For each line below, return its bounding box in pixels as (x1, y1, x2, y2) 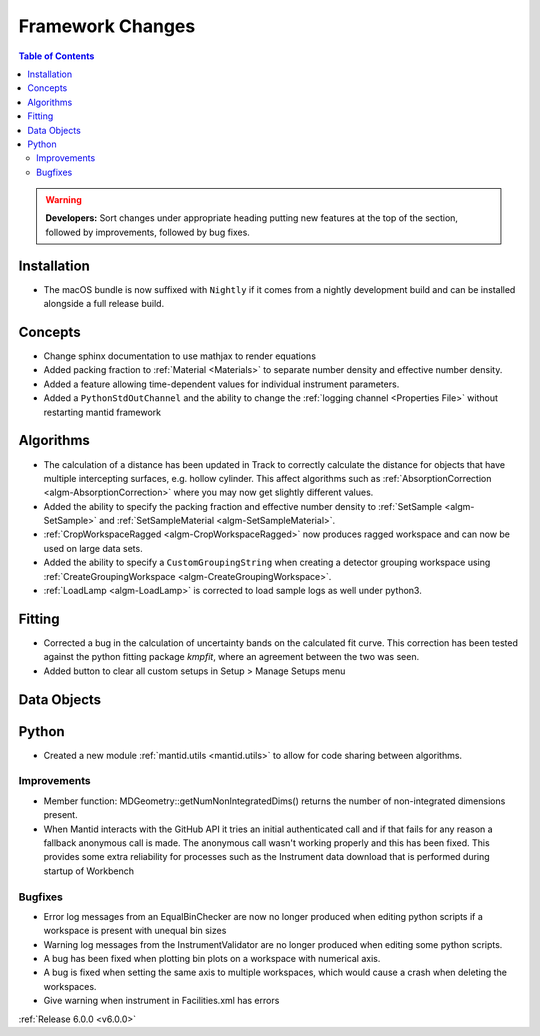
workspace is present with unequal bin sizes (43, 925, 227, 937)
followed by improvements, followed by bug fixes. (45, 226, 250, 238)
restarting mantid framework (43, 406, 162, 418)
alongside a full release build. (43, 298, 165, 310)
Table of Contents (18, 50, 95, 62)
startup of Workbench (43, 865, 135, 877)
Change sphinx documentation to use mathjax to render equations (43, 350, 317, 362)
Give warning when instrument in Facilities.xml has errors (43, 995, 280, 1007)
